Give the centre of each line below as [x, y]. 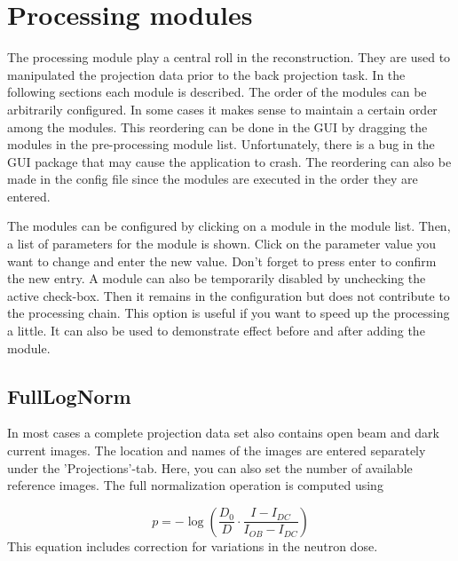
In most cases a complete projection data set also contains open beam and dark [223, 433]
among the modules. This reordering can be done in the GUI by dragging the [217, 126]
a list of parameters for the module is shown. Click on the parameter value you [222, 244]
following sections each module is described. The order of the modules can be [217, 92]
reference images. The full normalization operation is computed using [195, 485]
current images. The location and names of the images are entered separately [217, 450]
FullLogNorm [69, 395]
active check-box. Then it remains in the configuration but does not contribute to [229, 295]
